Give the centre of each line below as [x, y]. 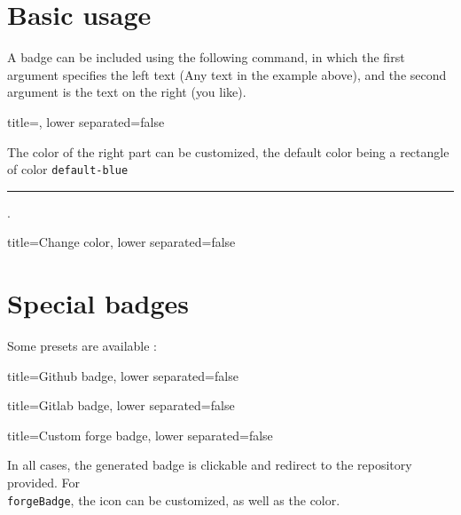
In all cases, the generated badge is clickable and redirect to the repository [210, 465]
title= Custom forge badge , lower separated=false [140, 435]
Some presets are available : [82, 346]
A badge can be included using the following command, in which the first [206, 57]
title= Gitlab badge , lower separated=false [121, 405]
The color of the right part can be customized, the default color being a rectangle [228, 151]
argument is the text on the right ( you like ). [127, 92]
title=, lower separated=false [86, 121]
